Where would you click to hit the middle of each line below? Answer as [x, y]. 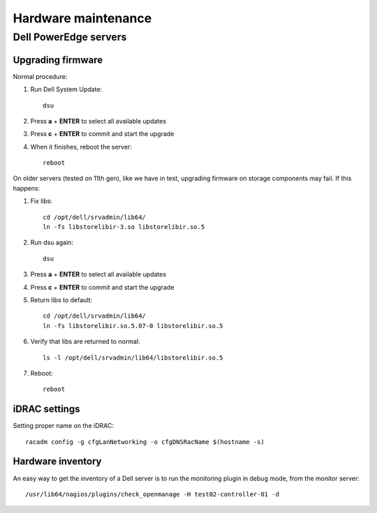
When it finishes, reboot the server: [81, 147]
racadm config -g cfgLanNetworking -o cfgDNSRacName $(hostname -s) [145, 442]
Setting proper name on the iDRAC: [64, 426]
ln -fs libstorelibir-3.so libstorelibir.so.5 [124, 227]
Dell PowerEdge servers [70, 37]
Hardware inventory [57, 462]
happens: [27, 188]
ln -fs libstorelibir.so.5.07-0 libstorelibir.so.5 [133, 326]
